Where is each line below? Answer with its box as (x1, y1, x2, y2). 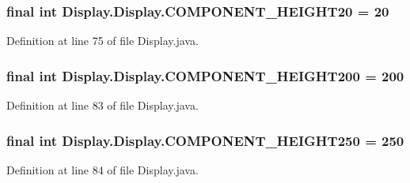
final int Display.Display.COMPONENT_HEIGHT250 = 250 (6, 130, 404, 150)
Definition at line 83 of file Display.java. (6, 97, 199, 114)
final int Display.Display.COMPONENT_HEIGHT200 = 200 (6, 65, 404, 85)
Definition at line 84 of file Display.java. (6, 161, 199, 177)
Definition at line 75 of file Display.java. (6, 32, 199, 49)
